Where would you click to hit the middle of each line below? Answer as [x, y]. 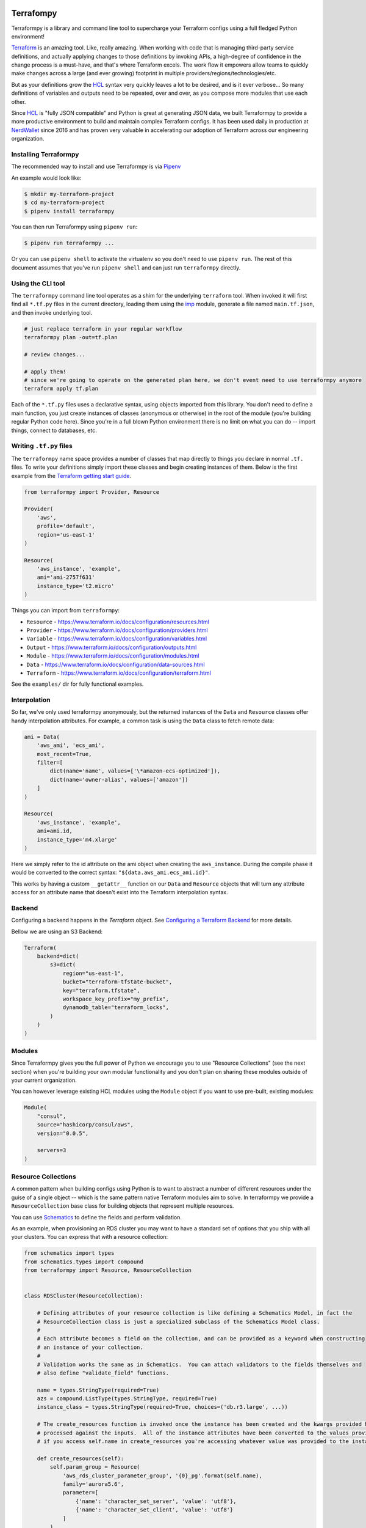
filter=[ [50, 763]
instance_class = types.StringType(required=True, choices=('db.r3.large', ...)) [162, 1407]
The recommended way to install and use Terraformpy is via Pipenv [96, 167]
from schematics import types [69, 1253]
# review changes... [55, 354]
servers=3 [52, 1150]
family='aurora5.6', [93, 1484]
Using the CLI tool [38, 283]
